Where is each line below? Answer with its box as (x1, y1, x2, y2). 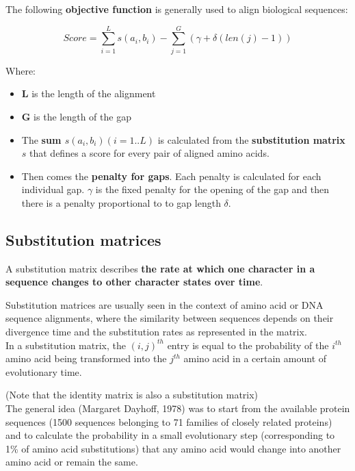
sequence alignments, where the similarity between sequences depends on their (5, 311, 334, 325)
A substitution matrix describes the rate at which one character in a (5, 261, 315, 275)
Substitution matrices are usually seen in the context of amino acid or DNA (5, 297, 324, 311)
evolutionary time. (5, 364, 82, 379)
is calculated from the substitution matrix (157, 132, 345, 147)
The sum (21, 132, 62, 147)
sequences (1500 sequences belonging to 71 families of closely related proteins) (5, 414, 332, 429)
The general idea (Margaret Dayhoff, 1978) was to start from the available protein (5, 401, 350, 416)
